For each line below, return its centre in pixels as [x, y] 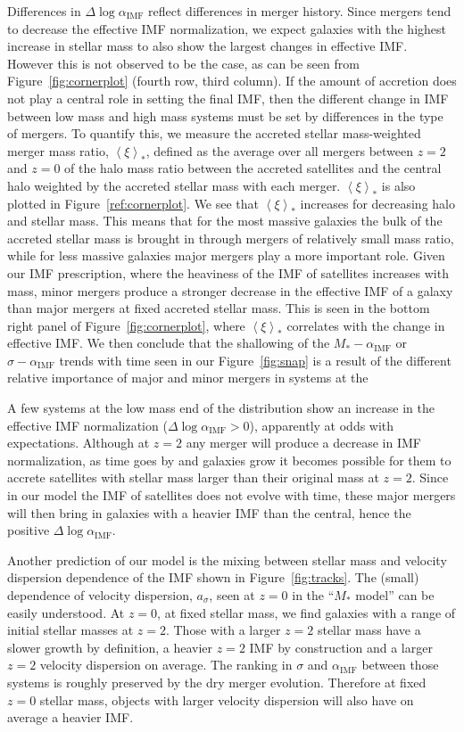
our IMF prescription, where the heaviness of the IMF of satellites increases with [228, 272]
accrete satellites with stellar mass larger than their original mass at [193, 477]
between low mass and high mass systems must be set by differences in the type [225, 115]
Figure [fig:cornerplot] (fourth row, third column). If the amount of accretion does [232, 81]
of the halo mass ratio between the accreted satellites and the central [253, 168]
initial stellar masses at [70, 630]
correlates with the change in [366, 325]
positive [29, 530]
